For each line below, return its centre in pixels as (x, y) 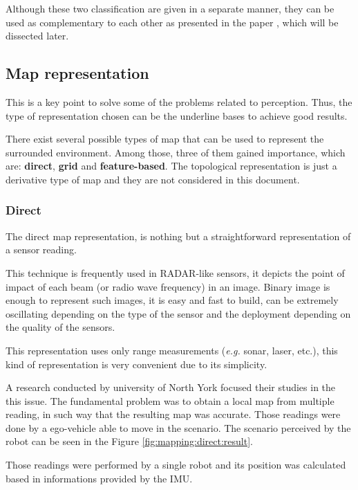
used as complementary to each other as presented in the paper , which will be (172, 22)
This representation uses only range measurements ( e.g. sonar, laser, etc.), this (172, 350)
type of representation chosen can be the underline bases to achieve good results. (177, 115)
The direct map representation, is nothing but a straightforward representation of (178, 236)
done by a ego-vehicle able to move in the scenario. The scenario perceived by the (178, 427)
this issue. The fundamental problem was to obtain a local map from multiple (170, 400)
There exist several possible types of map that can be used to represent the (165, 139)
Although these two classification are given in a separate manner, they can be (170, 8)
